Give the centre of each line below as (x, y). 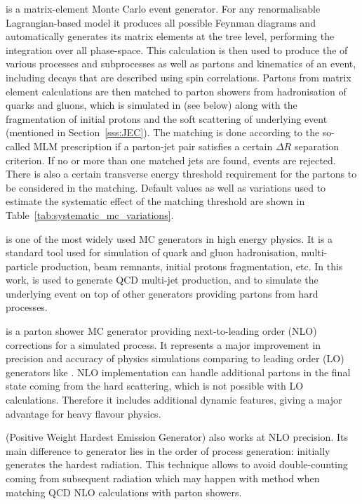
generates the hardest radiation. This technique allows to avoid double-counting (177, 464)
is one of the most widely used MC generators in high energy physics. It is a (169, 238)
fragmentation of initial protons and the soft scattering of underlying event (167, 118)
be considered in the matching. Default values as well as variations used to (166, 187)
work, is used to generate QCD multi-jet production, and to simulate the (162, 280)
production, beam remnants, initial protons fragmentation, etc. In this (192, 266)
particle (22, 266)
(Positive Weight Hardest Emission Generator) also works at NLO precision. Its (177, 437)
